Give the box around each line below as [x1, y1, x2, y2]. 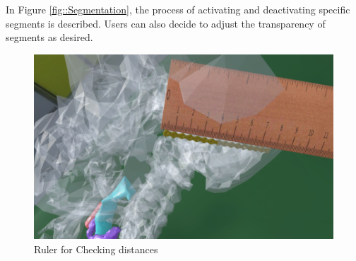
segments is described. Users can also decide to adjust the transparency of [6, 16, 326, 30]
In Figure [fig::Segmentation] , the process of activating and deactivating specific [6, 2, 350, 16]
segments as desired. [6, 30, 93, 45]
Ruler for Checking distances [34, 241, 158, 256]
